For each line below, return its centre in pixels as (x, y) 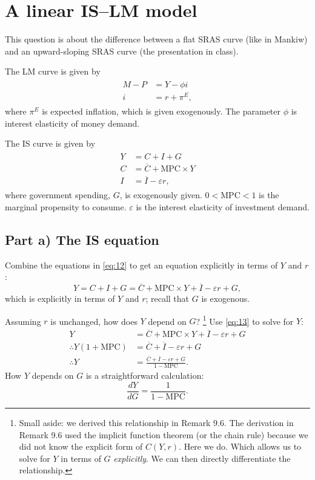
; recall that (167, 298)
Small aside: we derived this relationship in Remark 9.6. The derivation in (156, 422)
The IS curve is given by (50, 143)
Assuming (23, 321)
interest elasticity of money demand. (72, 123)
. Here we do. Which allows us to (240, 446)
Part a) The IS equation (82, 239)
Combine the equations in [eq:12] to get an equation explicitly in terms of (141, 265)
